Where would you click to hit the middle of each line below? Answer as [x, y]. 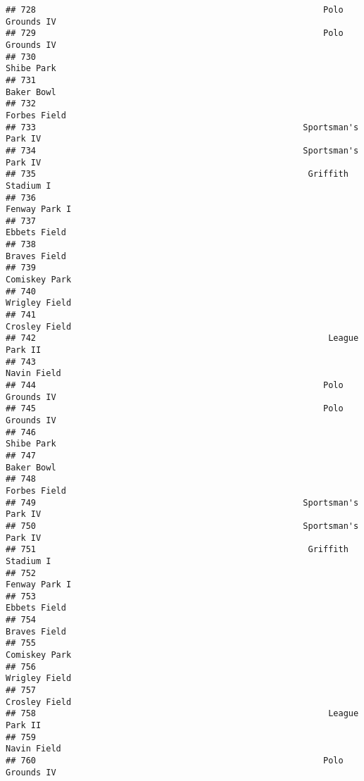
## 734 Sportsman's [182, 150]
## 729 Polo [175, 33]
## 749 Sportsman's [182, 502]
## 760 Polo [175, 761]
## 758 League [182, 714]
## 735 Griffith [177, 174]
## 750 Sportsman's [182, 526]
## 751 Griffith [177, 550]
